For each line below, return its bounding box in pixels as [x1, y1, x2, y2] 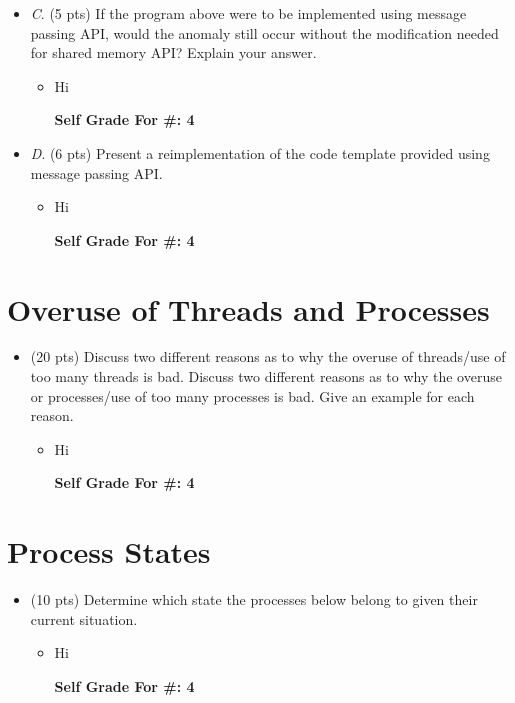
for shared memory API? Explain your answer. [30, 42, 317, 63]
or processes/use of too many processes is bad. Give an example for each [30, 385, 475, 406]
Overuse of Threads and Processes [7, 288, 490, 329]
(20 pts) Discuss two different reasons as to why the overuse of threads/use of [30, 346, 506, 367]
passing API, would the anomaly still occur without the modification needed [30, 22, 499, 43]
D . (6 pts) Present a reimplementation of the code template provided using [30, 142, 490, 163]
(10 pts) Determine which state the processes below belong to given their [30, 589, 478, 610]
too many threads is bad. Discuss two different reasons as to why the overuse [30, 366, 502, 387]
